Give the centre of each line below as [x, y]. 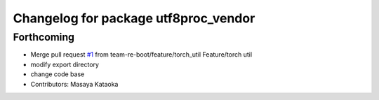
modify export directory [65, 64]
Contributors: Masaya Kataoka [74, 84]
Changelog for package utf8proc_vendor [134, 18]
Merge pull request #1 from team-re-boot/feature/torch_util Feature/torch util [141, 55]
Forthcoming [44, 37]
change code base [58, 74]
